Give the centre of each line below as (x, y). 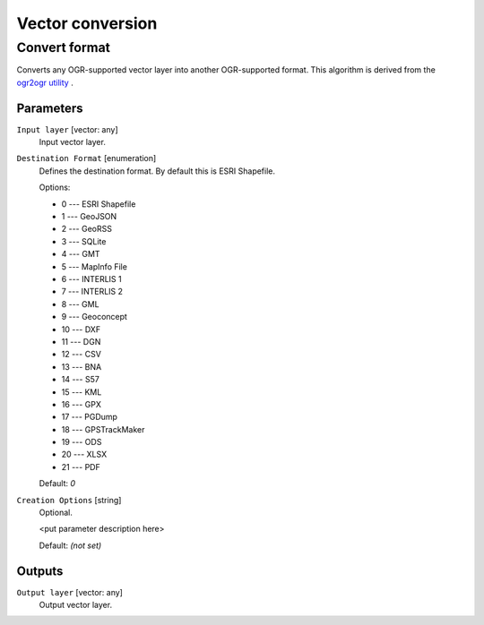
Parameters (50, 108)
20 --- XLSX (84, 454)
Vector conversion (87, 23)
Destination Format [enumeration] (86, 158)
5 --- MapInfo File (94, 266)
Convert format (64, 47)
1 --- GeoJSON (89, 217)
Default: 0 (57, 484)
